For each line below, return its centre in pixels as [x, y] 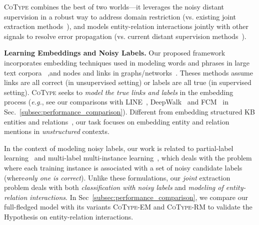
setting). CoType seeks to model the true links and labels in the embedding [119, 92]
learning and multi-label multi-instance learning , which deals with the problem [128, 158]
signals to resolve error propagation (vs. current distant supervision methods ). [125, 36]
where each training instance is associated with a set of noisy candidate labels [123, 167]
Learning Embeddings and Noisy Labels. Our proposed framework [115, 53]
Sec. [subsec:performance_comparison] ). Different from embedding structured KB [129, 111]
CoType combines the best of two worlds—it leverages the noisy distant [114, 6]
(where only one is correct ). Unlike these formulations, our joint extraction [117, 177]
